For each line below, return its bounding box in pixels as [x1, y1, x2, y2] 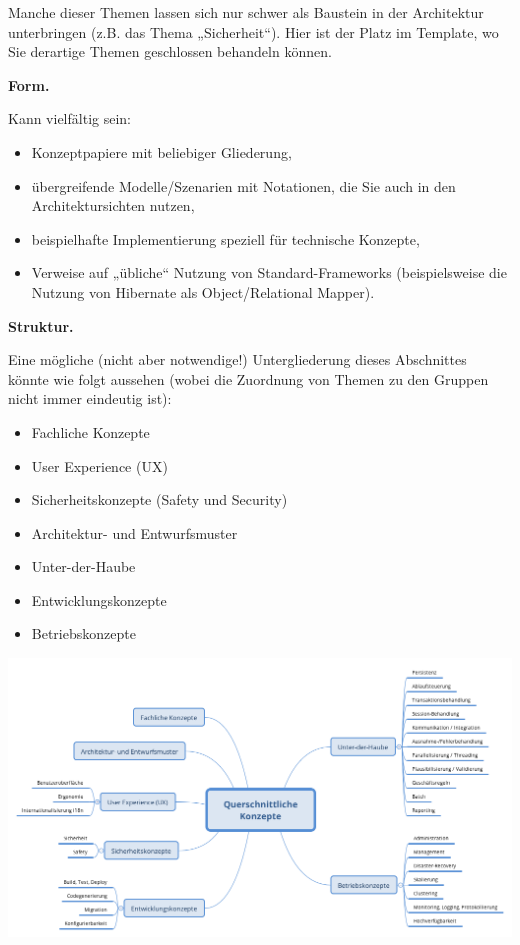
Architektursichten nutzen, [31, 195, 195, 216]
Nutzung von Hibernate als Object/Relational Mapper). [31, 281, 375, 302]
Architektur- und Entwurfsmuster [31, 522, 238, 543]
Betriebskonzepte [31, 623, 136, 644]
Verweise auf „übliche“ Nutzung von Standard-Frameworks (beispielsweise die [31, 262, 507, 283]
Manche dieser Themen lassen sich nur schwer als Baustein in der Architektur [8, 2, 484, 22]
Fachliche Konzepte [31, 421, 150, 442]
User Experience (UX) [31, 455, 168, 476]
